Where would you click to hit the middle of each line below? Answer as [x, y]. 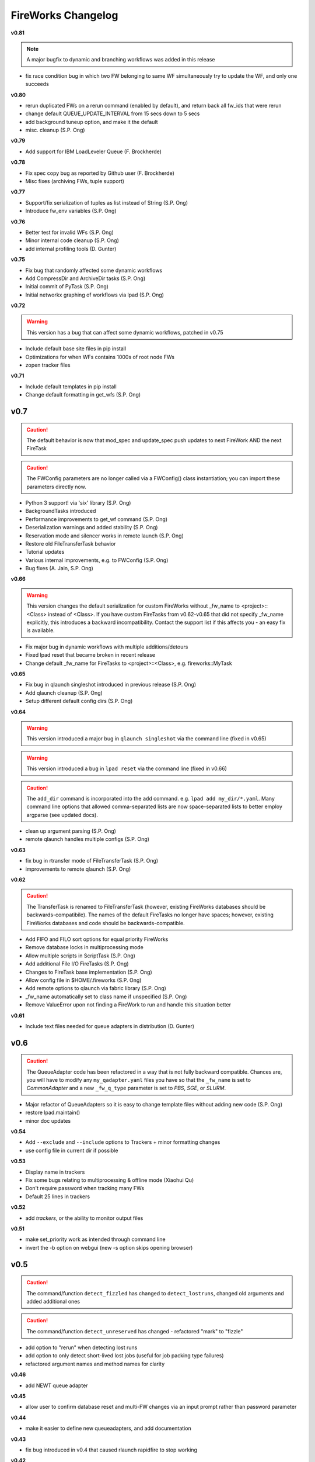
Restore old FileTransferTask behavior [71, 543]
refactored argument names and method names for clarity [95, 1364]
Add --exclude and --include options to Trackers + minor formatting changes [123, 1142]
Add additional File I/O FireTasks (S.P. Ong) [77, 964]
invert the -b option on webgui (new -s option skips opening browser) [109, 1247]
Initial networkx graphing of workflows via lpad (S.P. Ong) [95, 295]
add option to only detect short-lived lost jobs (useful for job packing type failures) [125, 1356]
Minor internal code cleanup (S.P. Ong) [72, 240]
